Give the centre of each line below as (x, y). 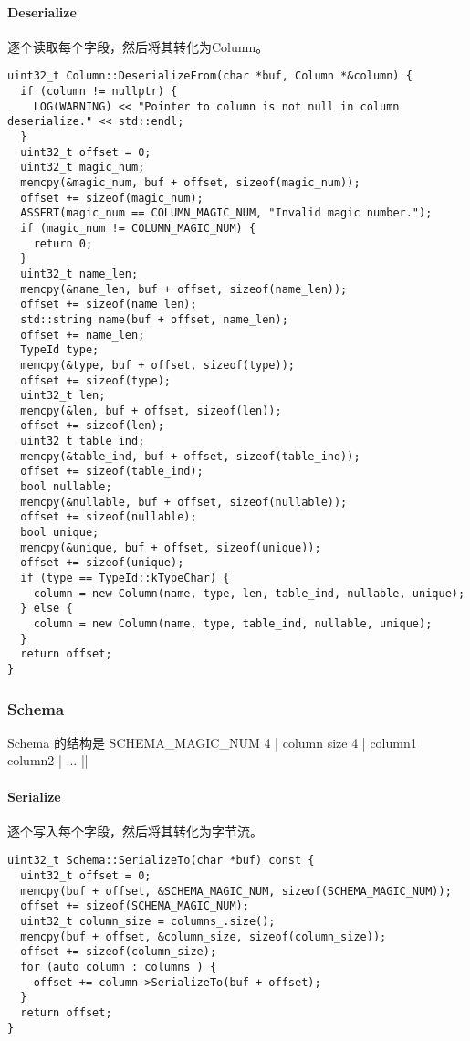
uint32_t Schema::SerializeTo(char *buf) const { (161, 861)
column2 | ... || (48, 760)
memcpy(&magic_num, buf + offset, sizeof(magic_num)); (190, 182)
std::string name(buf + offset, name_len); (154, 319)
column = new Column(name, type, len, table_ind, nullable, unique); (249, 593)
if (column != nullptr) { (99, 92)
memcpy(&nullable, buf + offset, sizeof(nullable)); (184, 502)
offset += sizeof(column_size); (119, 952)
